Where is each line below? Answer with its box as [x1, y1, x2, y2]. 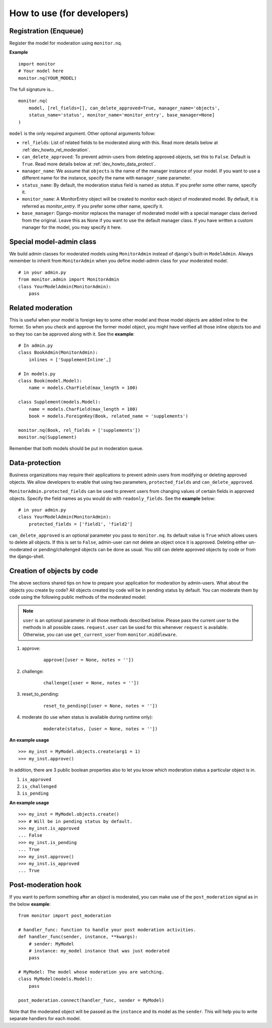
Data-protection [9, 459, 61, 467]
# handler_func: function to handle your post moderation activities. [18, 927, 196, 932]
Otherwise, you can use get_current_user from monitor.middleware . [23, 631, 177, 637]
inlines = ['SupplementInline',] [28, 357, 112, 362]
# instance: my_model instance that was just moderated [28, 948, 170, 953]
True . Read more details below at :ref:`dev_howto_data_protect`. [22, 161, 156, 167]
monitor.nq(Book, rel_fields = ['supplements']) [18, 427, 141, 433]
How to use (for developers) [9, 8, 129, 19]
